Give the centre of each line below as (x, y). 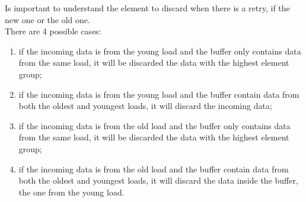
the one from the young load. (71, 192)
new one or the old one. (47, 19)
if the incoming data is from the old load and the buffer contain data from (154, 169)
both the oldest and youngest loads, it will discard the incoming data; (145, 106)
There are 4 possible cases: (53, 31)
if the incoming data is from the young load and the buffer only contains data (160, 51)
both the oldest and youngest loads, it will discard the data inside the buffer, (158, 180)
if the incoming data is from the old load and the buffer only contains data (154, 125)
